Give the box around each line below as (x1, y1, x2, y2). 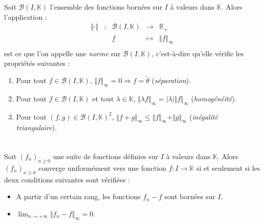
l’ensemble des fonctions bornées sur (50, 2, 163, 12)
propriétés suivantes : (4, 58, 70, 68)
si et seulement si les (196, 162, 260, 173)
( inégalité (189, 111, 218, 122)
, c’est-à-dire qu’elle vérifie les (152, 48, 244, 58)
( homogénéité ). (191, 93, 237, 103)
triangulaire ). (16, 122, 57, 133)
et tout (92, 93, 114, 103)
